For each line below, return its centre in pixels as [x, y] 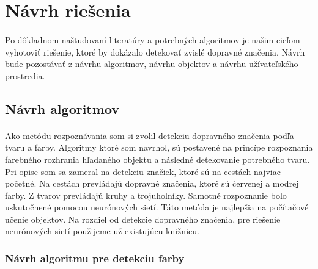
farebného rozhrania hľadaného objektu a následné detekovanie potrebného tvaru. [157, 159]
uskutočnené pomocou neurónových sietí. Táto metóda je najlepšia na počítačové [157, 207]
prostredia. [25, 75]
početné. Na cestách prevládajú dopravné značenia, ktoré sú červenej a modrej [152, 183]
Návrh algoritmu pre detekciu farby [95, 258]
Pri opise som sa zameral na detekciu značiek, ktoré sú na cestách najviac [143, 171]
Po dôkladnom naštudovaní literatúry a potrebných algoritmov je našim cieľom [153, 39]
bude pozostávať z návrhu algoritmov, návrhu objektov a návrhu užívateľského [152, 64]
